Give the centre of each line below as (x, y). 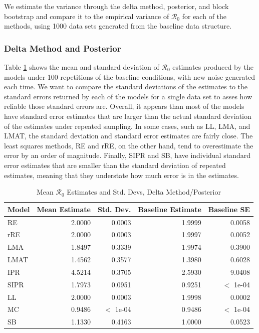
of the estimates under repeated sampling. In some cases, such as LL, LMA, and (127, 126)
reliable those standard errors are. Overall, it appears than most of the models (124, 106)
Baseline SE (229, 209)
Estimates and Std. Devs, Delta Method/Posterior (144, 192)
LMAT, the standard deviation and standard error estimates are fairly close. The (128, 136)
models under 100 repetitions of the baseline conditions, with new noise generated (130, 76)
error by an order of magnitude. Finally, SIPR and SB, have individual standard (127, 155)
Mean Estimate (64, 209)
